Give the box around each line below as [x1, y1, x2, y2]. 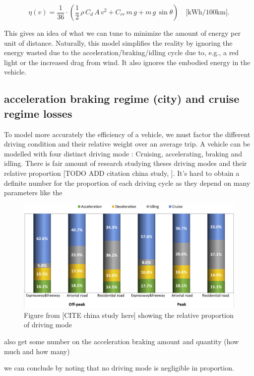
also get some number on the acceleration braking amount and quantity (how [4, 336, 239, 346]
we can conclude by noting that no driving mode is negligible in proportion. [4, 363, 234, 373]
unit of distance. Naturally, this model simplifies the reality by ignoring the [4, 37, 233, 48]
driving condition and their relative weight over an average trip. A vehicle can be [4, 139, 251, 149]
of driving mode [24, 319, 72, 330]
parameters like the [4, 187, 63, 198]
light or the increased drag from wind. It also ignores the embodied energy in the [4, 57, 251, 67]
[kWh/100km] [186, 9, 228, 16]
